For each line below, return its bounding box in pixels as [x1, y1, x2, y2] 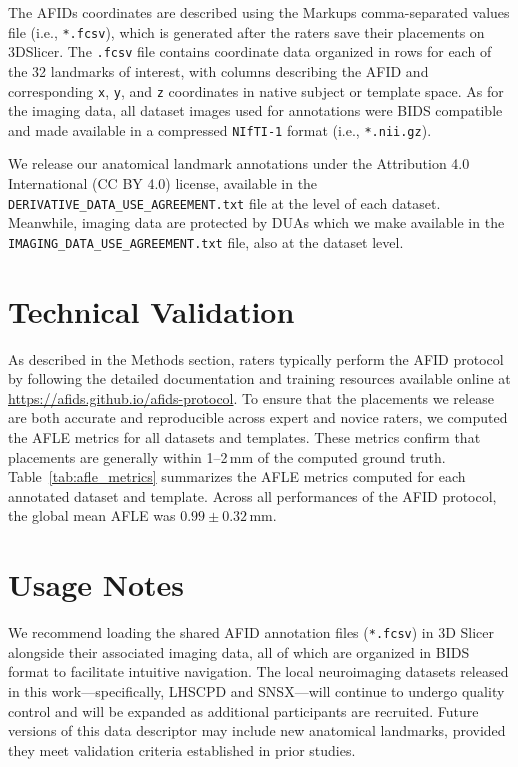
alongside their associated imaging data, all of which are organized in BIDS [8, 641, 470, 662]
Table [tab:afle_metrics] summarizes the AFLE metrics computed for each [8, 466, 466, 487]
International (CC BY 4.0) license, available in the [8, 173, 318, 193]
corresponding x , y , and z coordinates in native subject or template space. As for [8, 80, 504, 101]
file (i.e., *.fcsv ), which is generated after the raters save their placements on [8, 21, 485, 42]
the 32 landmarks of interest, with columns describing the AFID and [8, 60, 429, 81]
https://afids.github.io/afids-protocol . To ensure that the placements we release [8, 387, 494, 408]
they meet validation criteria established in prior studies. [8, 739, 356, 760]
